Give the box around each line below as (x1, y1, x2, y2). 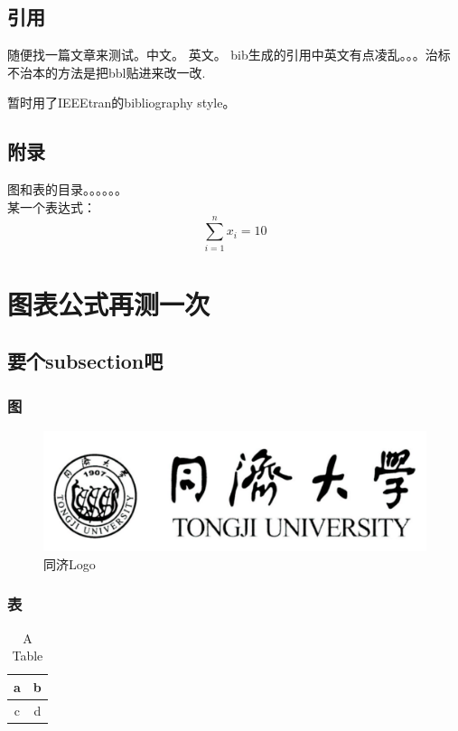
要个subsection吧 (7, 347, 164, 375)
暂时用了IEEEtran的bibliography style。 (7, 93, 236, 112)
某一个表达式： (7, 197, 96, 216)
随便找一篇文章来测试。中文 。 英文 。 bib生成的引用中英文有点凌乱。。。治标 (7, 45, 451, 64)
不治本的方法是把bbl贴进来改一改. (7, 62, 206, 81)
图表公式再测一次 (7, 285, 210, 322)
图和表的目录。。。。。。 (7, 180, 127, 199)
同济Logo (43, 554, 96, 573)
